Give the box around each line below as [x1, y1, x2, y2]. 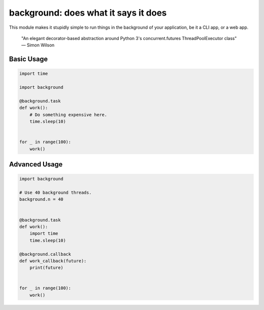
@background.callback [19, 251, 71, 257]
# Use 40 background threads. [19, 190, 92, 195]
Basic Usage [9, 55, 48, 63]
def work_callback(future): [19, 258, 87, 264]
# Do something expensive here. [29, 112, 108, 117]
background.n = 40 [19, 197, 64, 202]
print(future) [29, 265, 64, 270]
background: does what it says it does [9, 7, 167, 18]
